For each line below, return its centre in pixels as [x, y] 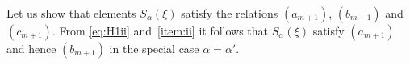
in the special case [154, 48]
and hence [31, 48]
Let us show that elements [71, 13]
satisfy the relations [230, 13]
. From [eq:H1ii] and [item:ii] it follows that [160, 30]
